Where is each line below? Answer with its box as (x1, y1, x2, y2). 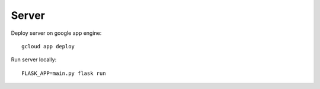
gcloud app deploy (21, 43, 75, 50)
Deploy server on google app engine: (11, 29, 102, 37)
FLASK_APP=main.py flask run (21, 70, 106, 77)
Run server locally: (11, 56, 57, 63)
